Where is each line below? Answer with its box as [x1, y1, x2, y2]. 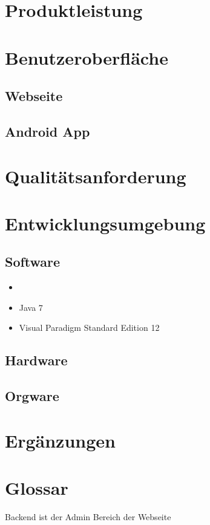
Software [5, 252, 61, 271]
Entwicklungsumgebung [5, 210, 206, 235]
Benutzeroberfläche [5, 45, 168, 70]
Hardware [5, 351, 68, 370]
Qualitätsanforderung [5, 163, 186, 188]
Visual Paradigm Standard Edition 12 [19, 321, 160, 334]
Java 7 [19, 301, 43, 313]
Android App [5, 122, 90, 140]
